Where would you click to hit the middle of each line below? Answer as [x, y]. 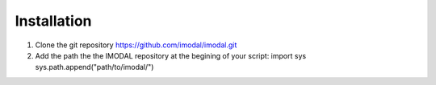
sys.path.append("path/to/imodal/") [94, 67]
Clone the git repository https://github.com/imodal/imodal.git [136, 45]
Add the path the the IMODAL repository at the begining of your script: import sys [171, 55]
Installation [53, 21]
